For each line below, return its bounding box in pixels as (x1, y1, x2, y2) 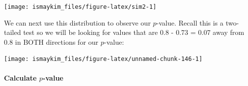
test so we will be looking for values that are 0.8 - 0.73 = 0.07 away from (23, 27, 245, 37)
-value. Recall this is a (156, 17, 224, 28)
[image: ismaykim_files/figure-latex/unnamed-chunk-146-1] (4, 56, 202, 63)
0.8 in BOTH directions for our (4, 36, 99, 47)
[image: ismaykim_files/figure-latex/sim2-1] (4, 3, 156, 10)
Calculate (4, 72, 37, 83)
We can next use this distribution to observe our (4, 17, 151, 28)
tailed (4, 27, 21, 37)
